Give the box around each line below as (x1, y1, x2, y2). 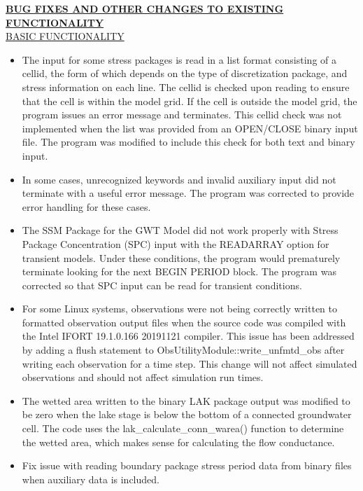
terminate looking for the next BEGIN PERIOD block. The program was (22, 264, 336, 279)
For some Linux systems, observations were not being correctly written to (22, 301, 338, 316)
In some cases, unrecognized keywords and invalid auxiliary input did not (22, 172, 336, 186)
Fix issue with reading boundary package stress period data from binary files (22, 458, 352, 473)
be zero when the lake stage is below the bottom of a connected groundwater (22, 407, 352, 422)
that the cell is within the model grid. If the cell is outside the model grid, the (22, 93, 357, 108)
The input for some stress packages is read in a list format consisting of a (22, 52, 336, 67)
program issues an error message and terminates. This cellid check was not (22, 107, 342, 122)
